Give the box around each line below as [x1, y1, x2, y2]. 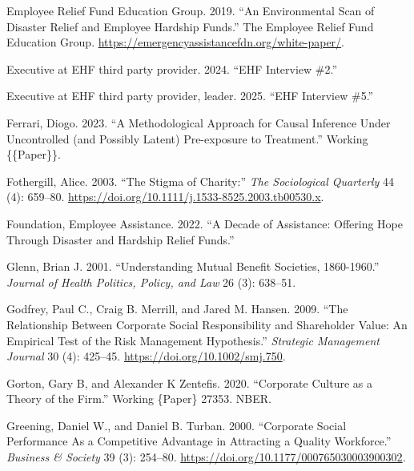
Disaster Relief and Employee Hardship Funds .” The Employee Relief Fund [6, 18, 374, 34]
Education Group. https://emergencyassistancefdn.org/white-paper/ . [6, 34, 344, 50]
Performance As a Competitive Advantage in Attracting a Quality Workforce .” [6, 433, 392, 449]
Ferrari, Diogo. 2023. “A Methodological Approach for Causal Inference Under [6, 114, 391, 131]
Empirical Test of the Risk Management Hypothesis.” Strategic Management [6, 332, 380, 348]
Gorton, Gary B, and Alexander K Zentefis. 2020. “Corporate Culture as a [6, 374, 372, 391]
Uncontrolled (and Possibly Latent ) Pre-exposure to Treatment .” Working [6, 130, 368, 147]
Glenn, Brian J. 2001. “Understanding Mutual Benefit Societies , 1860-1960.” [6, 258, 380, 275]
